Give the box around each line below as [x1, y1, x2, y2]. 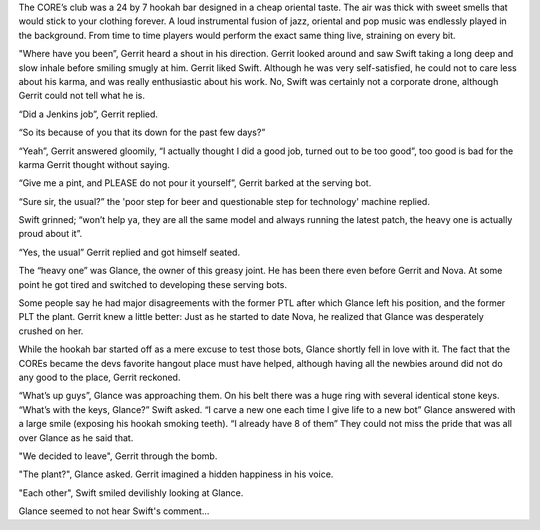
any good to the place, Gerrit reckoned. [18, 371, 181, 383]
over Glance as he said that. [18, 431, 134, 444]
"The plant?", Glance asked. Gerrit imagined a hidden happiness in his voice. [18, 468, 334, 480]
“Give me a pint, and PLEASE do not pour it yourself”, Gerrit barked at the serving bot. [18, 177, 372, 189]
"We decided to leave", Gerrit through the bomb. [18, 450, 218, 462]
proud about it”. [18, 228, 83, 240]
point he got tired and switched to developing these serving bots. [18, 278, 287, 290]
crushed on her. [18, 325, 84, 337]
